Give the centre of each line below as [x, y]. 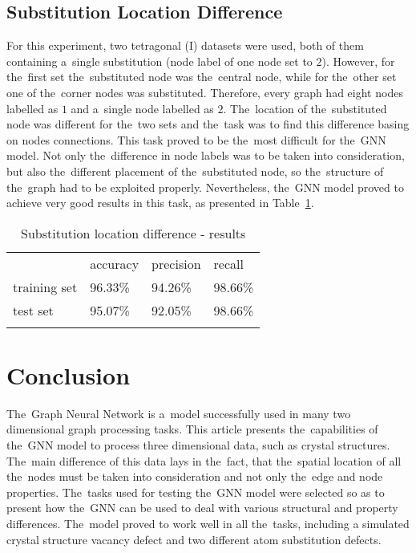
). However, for [358, 61]
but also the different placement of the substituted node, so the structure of [195, 171]
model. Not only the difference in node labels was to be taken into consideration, [206, 155]
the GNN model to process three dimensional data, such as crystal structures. [198, 445]
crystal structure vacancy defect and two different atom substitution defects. [194, 539]
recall [228, 263]
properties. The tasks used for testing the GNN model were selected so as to [196, 492]
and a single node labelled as [142, 108]
